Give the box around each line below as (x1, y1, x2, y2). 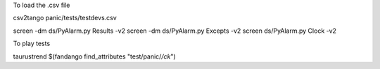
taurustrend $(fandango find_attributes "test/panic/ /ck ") (13, 52, 176, 61)
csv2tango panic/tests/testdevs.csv (13, 14, 118, 22)
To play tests (13, 39, 51, 48)
